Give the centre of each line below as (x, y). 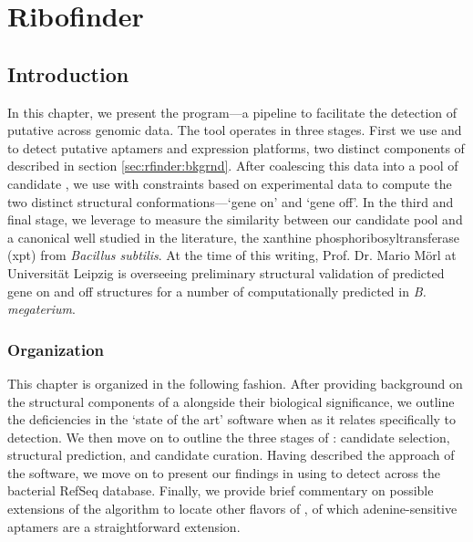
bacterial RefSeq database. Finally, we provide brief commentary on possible (221, 490)
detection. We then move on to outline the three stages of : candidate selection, (229, 437)
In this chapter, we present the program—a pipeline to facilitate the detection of (232, 112)
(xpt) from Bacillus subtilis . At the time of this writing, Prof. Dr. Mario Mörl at (232, 255)
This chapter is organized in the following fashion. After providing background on (235, 383)
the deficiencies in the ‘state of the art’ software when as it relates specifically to (232, 419)
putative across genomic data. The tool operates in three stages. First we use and (235, 130)
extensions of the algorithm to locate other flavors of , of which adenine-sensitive (232, 509)
